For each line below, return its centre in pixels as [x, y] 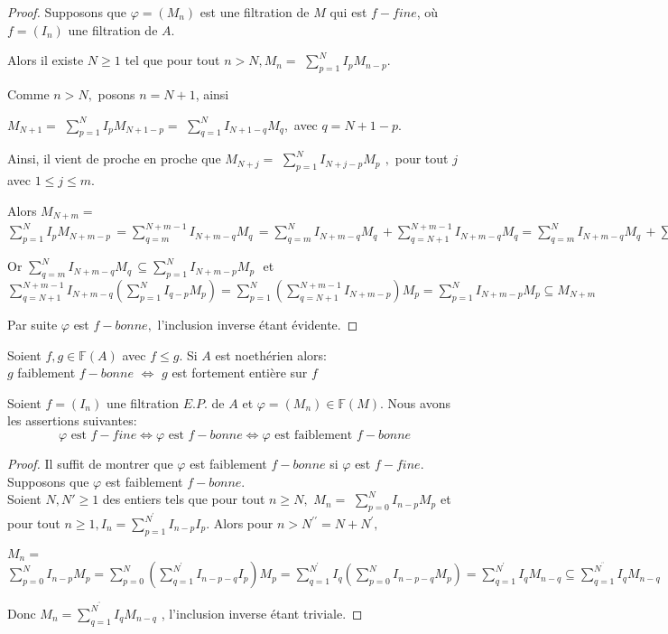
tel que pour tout [172, 60]
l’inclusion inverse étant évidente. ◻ [258, 325]
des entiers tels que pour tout [184, 499]
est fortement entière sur [240, 373]
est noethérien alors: [271, 354]
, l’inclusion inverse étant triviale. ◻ [262, 613]
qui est [348, 12]
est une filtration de [255, 12]
